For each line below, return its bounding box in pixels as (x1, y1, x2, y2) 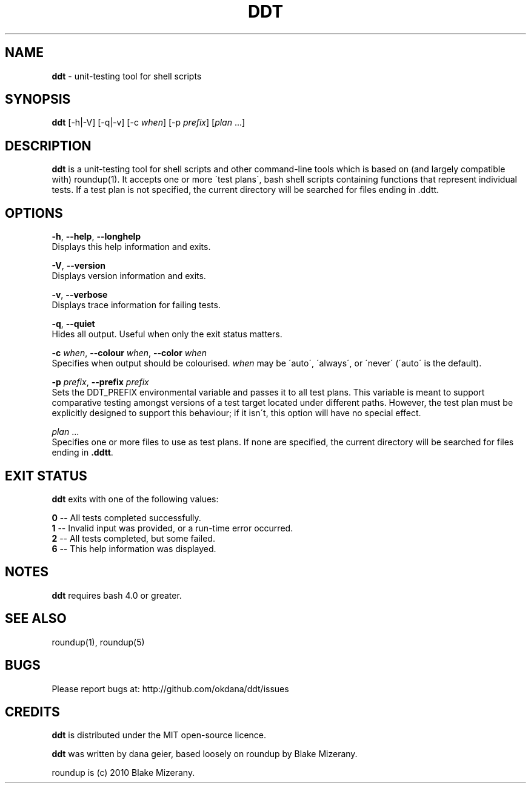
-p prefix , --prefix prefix (52, 377, 149, 388)
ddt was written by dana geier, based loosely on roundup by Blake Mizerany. (52, 749, 358, 759)
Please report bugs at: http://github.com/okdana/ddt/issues (52, 683, 289, 694)
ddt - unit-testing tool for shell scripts (52, 70, 202, 81)
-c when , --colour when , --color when (52, 348, 207, 359)
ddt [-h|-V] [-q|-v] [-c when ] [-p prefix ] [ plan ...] (52, 117, 245, 128)
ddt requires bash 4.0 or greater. (52, 590, 182, 601)
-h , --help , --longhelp (52, 231, 141, 242)
